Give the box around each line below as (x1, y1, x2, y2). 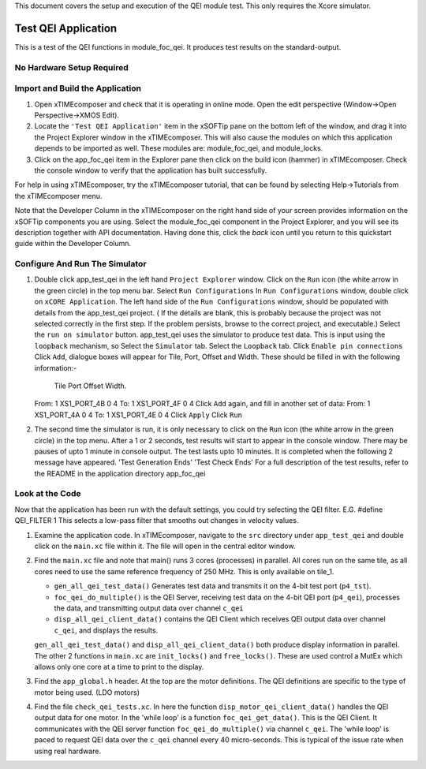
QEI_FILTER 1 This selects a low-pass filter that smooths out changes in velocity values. (14, 516, 299, 525)
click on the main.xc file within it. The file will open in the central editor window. (34, 541, 296, 551)
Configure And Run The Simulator (14, 259, 147, 270)
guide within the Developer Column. (14, 239, 132, 248)
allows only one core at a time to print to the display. (34, 662, 204, 671)
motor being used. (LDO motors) (34, 687, 140, 697)
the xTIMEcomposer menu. (14, 191, 103, 200)
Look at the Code (14, 488, 82, 499)
